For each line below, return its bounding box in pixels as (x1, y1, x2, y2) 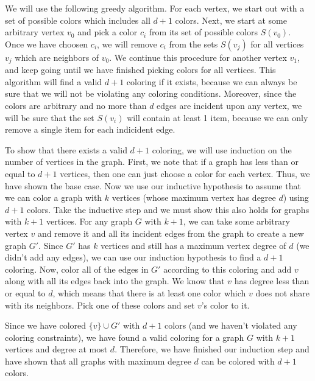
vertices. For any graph (46, 215, 133, 228)
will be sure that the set (5, 111, 94, 124)
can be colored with (201, 354, 275, 367)
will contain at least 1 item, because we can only (127, 111, 308, 124)
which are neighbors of (15, 51, 99, 63)
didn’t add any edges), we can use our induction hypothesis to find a (5, 251, 261, 264)
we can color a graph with (5, 191, 102, 204)
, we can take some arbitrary (183, 215, 290, 228)
